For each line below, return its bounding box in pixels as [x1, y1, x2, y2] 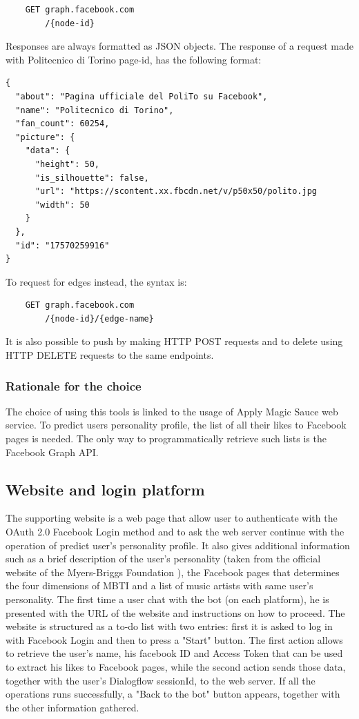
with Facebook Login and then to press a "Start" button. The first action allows [6, 632, 343, 647]
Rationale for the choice [6, 377, 142, 394]
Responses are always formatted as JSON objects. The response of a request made [6, 39, 353, 53]
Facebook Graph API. [6, 444, 99, 459]
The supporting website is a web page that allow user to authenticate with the [6, 511, 338, 525]
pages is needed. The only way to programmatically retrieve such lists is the [6, 431, 327, 446]
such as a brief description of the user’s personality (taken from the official [6, 551, 321, 566]
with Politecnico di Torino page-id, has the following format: [6, 52, 262, 66]
